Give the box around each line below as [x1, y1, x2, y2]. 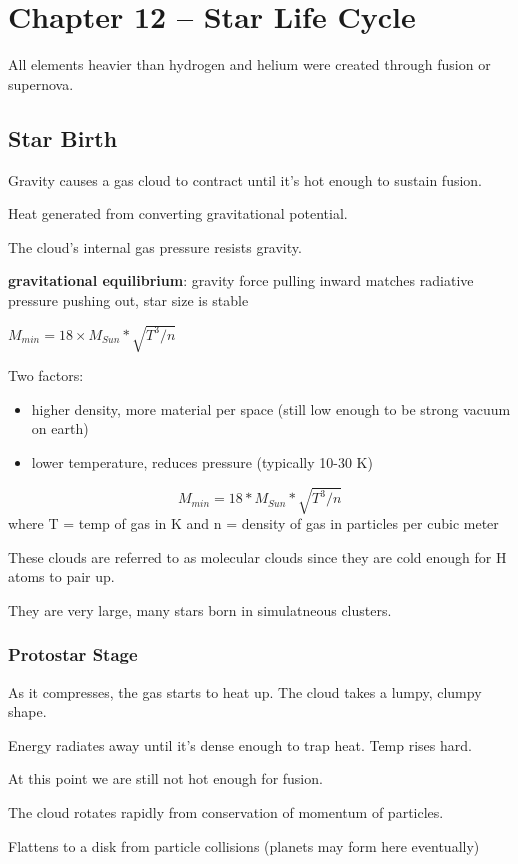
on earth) [31, 418, 89, 439]
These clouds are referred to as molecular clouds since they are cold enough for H [8, 546, 507, 567]
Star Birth [8, 122, 118, 153]
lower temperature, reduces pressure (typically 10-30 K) [31, 451, 373, 472]
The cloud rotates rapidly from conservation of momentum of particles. [8, 801, 444, 822]
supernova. [8, 73, 74, 94]
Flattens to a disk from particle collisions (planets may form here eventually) [8, 835, 480, 856]
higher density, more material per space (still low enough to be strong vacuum [31, 398, 511, 419]
